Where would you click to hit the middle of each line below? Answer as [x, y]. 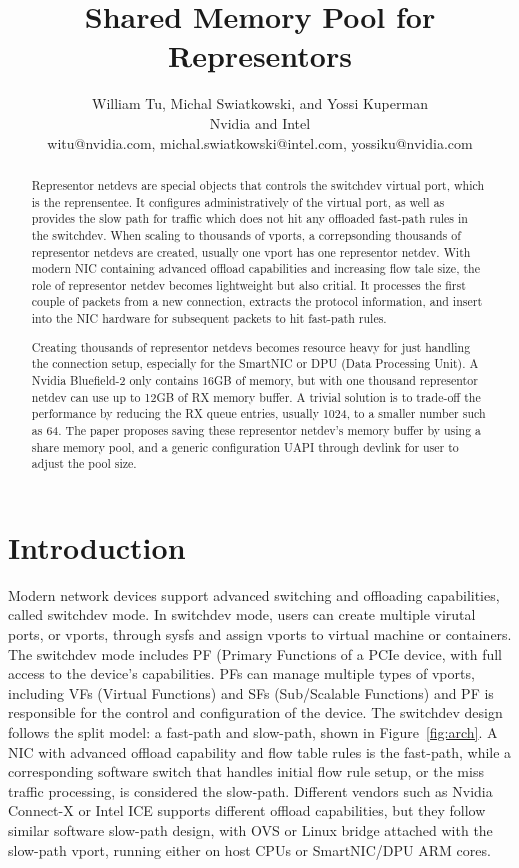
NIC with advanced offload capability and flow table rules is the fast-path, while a [260, 751]
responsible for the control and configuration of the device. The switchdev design [255, 712]
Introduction [97, 546]
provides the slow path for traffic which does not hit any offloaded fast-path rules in [249, 218]
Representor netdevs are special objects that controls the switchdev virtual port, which [258, 184]
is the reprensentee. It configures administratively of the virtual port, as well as [238, 201]
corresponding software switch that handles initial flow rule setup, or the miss [246, 771]
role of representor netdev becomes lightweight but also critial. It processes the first [248, 284]
